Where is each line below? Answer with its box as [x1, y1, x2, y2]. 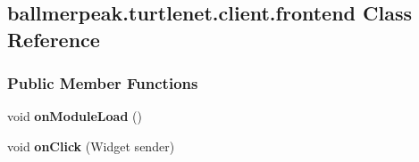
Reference [7, 25, 100, 53]
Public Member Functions [7, 72, 198, 94]
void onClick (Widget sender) [7, 136, 175, 155]
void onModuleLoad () [7, 107, 142, 126]
